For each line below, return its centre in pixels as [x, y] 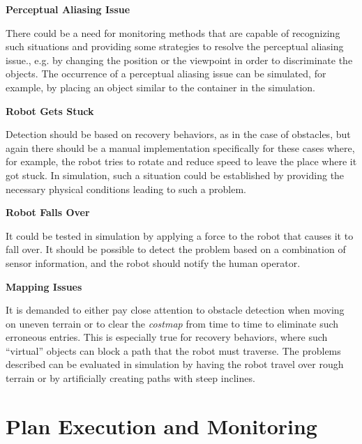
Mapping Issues [44, 286]
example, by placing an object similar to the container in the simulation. [160, 87]
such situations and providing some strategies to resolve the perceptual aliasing [175, 46]
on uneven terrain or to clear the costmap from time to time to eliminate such [172, 323]
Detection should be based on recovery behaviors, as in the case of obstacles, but [178, 134]
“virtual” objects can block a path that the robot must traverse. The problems [173, 350]
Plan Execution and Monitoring [161, 426]
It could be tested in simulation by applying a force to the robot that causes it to [180, 235]
